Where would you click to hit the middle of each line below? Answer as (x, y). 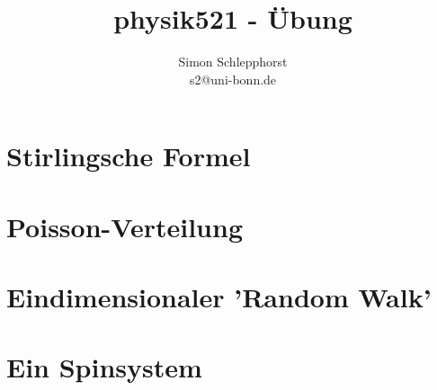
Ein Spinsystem (104, 367)
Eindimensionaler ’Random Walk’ (219, 297)
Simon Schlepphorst (233, 62)
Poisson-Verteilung (125, 226)
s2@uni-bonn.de (233, 79)
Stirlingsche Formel (129, 156)
